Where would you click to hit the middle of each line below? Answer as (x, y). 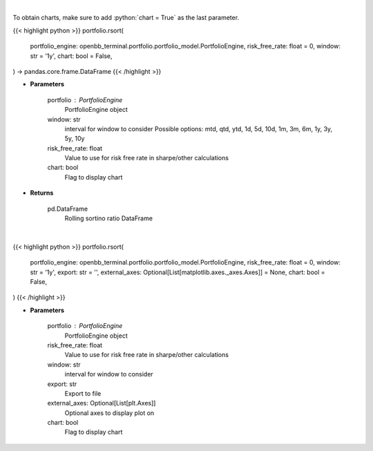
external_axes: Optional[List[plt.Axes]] (102, 403)
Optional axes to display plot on (109, 413)
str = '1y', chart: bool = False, (71, 56)
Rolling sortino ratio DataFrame (109, 218)
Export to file (83, 393)
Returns (42, 193)
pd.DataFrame (68, 209)
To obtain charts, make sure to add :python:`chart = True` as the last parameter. (126, 18)
